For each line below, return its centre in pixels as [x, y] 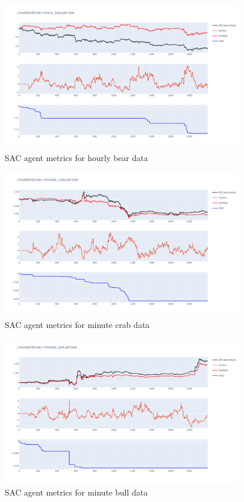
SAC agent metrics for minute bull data [76, 492]
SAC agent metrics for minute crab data [77, 325]
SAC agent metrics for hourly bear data [76, 157]
